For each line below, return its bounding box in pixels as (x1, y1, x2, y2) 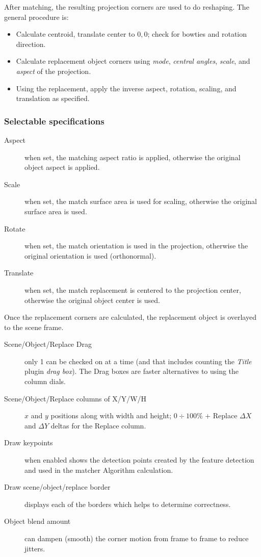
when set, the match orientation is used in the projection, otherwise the (24, 240, 248, 251)
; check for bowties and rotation (147, 29, 247, 39)
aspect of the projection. (16, 65, 91, 76)
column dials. (24, 376, 66, 387)
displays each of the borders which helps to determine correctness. (24, 498, 231, 509)
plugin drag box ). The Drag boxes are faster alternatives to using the (24, 366, 239, 376)
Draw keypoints (4, 437, 53, 448)
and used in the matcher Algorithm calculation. (24, 464, 173, 475)
